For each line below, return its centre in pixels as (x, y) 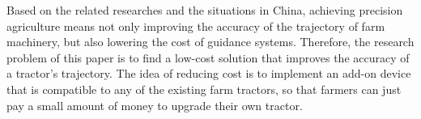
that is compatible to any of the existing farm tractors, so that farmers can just (204, 89)
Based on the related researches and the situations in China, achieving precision (205, 10)
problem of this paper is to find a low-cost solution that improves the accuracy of (208, 57)
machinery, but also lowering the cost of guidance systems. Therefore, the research (210, 42)
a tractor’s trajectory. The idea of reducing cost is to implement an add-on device (209, 73)
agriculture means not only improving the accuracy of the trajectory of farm (196, 25)
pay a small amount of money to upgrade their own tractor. (155, 105)
